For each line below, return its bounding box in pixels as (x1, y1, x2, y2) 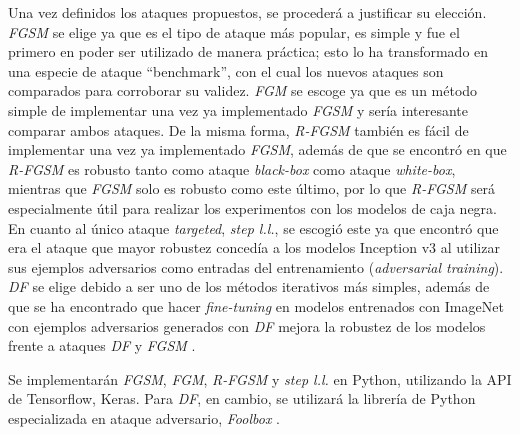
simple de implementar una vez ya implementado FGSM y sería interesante (8, 99, 468, 120)
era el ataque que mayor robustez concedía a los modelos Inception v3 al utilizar (8, 237, 500, 258)
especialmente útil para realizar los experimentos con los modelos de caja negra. (8, 197, 497, 218)
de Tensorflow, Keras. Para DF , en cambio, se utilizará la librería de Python (8, 388, 476, 409)
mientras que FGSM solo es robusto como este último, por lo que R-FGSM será (8, 178, 496, 199)
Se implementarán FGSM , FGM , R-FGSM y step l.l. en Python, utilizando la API (8, 368, 512, 389)
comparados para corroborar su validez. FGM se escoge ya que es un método (8, 80, 478, 101)
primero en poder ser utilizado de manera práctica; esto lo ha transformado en (8, 41, 489, 62)
